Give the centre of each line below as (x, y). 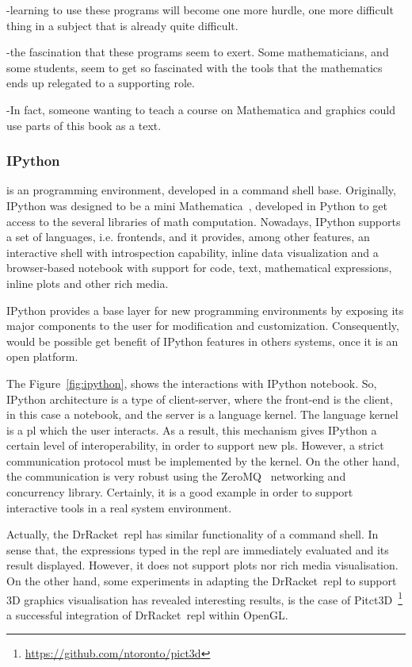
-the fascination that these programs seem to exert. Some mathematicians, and (198, 52)
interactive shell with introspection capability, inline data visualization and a (193, 252)
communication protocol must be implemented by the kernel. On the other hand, (203, 460)
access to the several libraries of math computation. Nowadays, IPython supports (204, 221)
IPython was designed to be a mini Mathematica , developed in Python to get (197, 205)
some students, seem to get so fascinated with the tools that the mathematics (195, 67)
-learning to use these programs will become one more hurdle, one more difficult (200, 10)
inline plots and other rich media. (88, 283)
